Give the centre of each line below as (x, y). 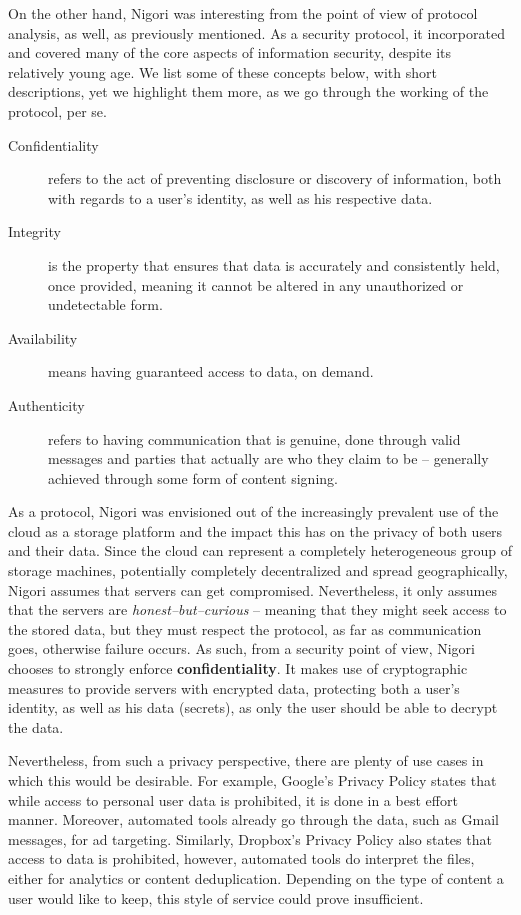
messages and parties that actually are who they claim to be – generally (268, 458)
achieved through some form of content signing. (193, 477)
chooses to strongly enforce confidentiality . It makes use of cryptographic (238, 668)
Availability (43, 337)
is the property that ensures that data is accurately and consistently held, (274, 264)
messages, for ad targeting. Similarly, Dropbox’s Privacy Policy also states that (250, 838)
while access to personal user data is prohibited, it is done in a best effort (233, 799)
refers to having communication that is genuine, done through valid (254, 438)
